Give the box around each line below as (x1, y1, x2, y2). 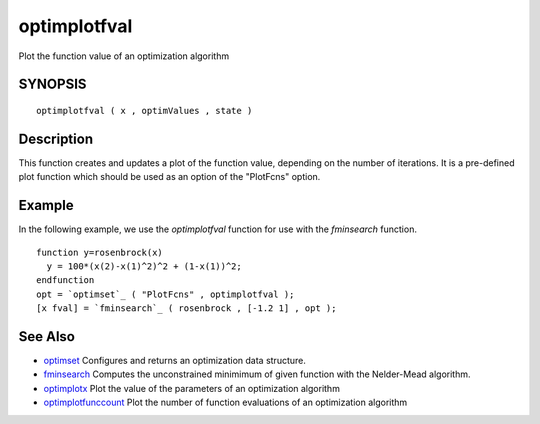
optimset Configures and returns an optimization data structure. (43, 355, 307, 367)
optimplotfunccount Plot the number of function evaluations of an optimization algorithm (43, 396, 408, 409)
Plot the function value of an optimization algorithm (18, 50, 230, 62)
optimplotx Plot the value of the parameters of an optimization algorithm (43, 382, 340, 394)
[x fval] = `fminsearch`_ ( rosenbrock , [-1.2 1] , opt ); (36, 303, 337, 314)
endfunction (36, 275, 95, 286)
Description (18, 130, 94, 147)
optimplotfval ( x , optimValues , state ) (36, 105, 253, 116)
